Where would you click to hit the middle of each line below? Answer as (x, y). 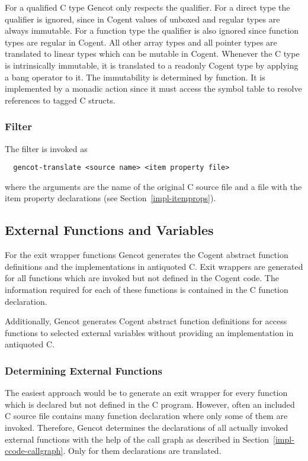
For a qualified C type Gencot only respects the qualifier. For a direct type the (147, 7)
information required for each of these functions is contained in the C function (147, 289)
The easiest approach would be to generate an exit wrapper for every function (146, 393)
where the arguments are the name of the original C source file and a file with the (153, 186)
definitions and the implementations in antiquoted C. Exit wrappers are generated (154, 266)
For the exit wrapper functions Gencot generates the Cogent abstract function (147, 255)
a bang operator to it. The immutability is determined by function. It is (135, 77)
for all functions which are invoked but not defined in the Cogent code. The (142, 278)
